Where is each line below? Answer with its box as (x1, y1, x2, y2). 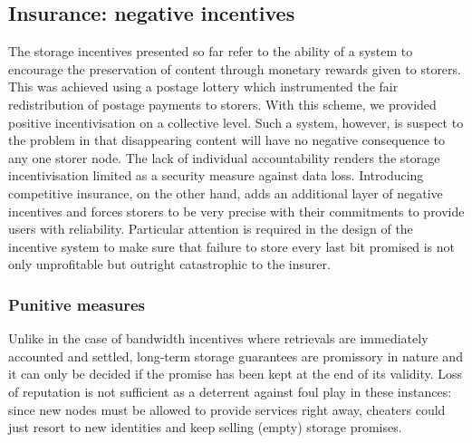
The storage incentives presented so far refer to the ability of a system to (8, 42, 413, 61)
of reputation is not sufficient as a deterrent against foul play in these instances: (8, 381, 452, 400)
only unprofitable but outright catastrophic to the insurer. (8, 255, 331, 274)
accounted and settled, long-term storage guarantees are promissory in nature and (8, 346, 463, 365)
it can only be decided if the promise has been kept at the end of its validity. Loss (8, 364, 463, 383)
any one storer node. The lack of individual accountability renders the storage (8, 148, 440, 167)
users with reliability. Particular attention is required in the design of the (8, 219, 413, 238)
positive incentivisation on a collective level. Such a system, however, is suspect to (8, 112, 464, 131)
